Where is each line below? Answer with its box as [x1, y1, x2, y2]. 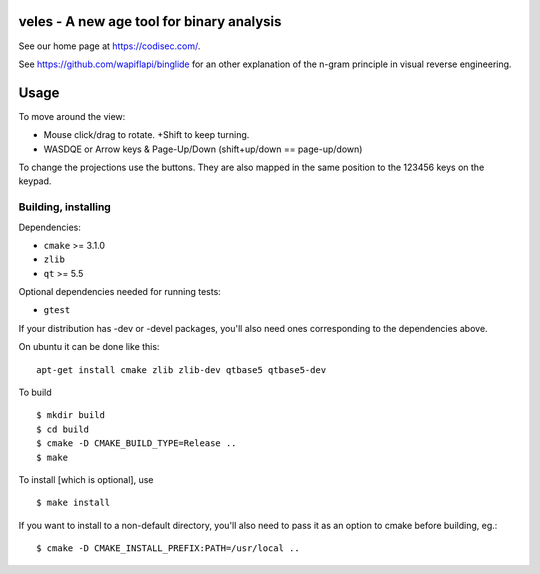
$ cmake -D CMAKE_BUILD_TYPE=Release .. [36, 438, 237, 449]
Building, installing [18, 200, 112, 214]
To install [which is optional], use [18, 473, 154, 485]
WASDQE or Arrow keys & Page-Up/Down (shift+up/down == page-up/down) [43, 143, 363, 155]
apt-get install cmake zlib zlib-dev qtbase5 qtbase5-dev [36, 364, 327, 375]
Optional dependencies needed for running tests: [18, 286, 222, 298]
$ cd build [36, 423, 90, 435]
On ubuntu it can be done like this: [18, 341, 160, 353]
